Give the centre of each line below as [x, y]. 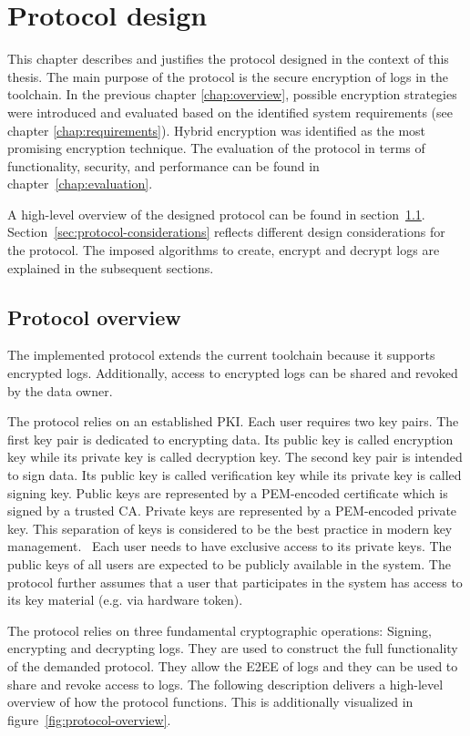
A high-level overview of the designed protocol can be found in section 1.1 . [216, 214]
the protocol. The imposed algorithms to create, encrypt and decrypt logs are [224, 250]
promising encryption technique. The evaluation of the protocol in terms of [216, 148]
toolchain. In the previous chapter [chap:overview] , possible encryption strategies [232, 94]
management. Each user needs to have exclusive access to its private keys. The [230, 546]
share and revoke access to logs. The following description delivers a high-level [225, 684]
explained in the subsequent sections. [111, 267]
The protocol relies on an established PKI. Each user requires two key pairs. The [233, 421]
